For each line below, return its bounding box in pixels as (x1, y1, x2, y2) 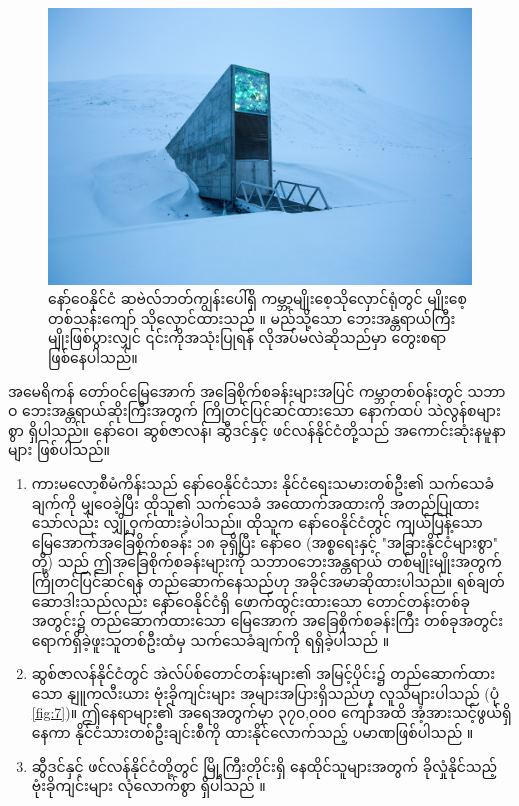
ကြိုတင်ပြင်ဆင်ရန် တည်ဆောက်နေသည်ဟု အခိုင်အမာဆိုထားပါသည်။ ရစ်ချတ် (31, 570, 505, 591)
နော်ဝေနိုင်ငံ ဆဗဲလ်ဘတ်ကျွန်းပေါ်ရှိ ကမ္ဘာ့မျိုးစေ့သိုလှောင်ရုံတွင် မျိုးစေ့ (48, 288, 467, 309)
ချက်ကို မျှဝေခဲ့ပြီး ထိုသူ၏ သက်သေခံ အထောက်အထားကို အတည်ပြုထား (31, 492, 480, 513)
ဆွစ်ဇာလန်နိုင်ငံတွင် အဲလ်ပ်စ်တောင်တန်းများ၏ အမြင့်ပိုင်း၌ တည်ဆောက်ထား (31, 663, 495, 684)
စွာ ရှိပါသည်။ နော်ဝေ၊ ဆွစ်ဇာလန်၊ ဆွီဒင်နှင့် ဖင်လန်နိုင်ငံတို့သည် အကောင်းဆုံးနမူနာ (8, 419, 506, 440)
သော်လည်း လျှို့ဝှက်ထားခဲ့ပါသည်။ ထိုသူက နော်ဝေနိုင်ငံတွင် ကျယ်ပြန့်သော (31, 512, 483, 533)
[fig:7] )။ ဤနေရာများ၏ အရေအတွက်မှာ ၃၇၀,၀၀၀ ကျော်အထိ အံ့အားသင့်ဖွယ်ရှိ (31, 702, 512, 723)
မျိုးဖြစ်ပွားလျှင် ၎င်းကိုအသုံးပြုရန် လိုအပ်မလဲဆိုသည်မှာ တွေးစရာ (48, 327, 447, 348)
